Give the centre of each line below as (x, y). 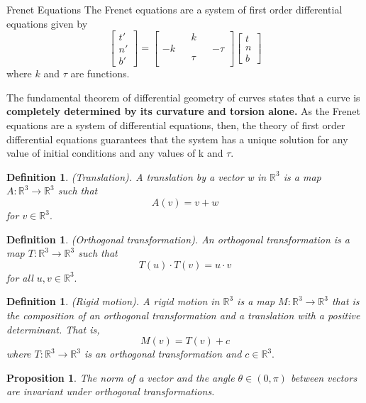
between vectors (324, 377)
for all (20, 277)
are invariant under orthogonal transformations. (111, 391)
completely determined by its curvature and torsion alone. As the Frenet (183, 111)
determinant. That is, (53, 329)
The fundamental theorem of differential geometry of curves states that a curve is (183, 97)
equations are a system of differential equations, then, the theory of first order (176, 125)
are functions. (100, 73)
